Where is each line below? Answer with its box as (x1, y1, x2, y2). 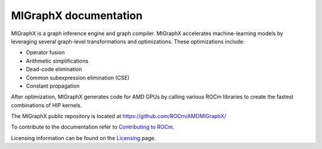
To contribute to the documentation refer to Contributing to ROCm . (11, 123, 175, 131)
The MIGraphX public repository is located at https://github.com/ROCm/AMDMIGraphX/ (11, 113, 227, 120)
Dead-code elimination (26, 66, 82, 73)
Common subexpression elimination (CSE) (26, 74, 130, 81)
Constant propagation (26, 82, 80, 89)
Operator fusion (26, 49, 65, 56)
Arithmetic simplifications (26, 57, 89, 64)
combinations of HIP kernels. (11, 101, 82, 108)
